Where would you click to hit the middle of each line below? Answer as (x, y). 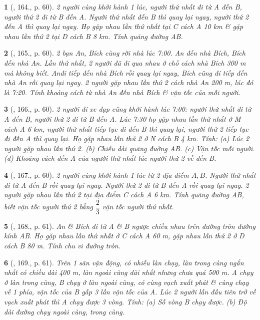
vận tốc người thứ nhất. (138, 207)
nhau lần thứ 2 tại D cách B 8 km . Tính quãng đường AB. (93, 36)
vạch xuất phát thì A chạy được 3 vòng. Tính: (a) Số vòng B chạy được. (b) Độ (125, 301)
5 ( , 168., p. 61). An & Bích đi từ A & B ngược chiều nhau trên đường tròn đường (130, 226)
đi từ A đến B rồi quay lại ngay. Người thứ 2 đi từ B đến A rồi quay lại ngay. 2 (126, 185)
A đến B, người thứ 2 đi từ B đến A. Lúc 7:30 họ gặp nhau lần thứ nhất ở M (122, 118)
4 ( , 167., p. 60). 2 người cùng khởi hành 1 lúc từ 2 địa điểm (96, 175)
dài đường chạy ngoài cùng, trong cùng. (64, 311)
